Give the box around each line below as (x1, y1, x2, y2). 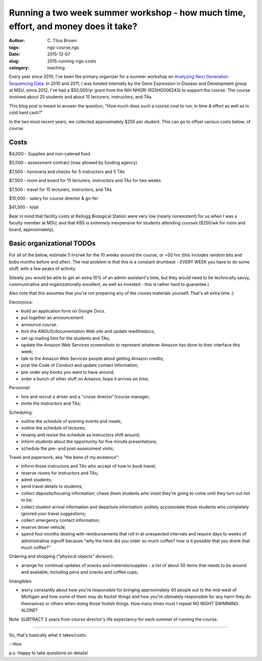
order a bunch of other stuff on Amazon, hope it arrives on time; (21, 376, 149, 381)
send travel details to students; (21, 484, 83, 489)
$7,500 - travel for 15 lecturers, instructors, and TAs (9, 187, 112, 192)
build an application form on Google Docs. (21, 308, 106, 314)
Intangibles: (9, 578, 33, 584)
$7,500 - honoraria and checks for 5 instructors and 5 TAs (9, 169, 125, 174)
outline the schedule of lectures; (21, 425, 86, 431)
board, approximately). (9, 227, 54, 233)
